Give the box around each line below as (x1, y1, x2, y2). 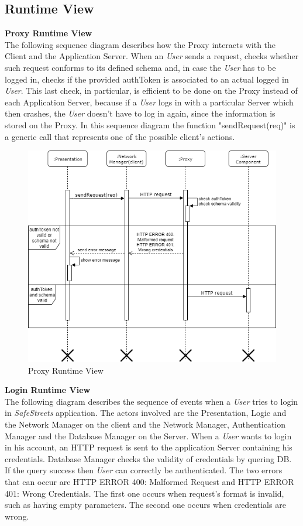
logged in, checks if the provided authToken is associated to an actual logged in (5, 73, 289, 85)
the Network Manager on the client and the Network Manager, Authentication (5, 418, 286, 430)
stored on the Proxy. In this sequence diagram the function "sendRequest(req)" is (5, 118, 295, 131)
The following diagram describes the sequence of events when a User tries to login (5, 395, 298, 407)
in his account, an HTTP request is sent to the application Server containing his (5, 441, 292, 453)
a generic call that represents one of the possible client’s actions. (5, 130, 235, 142)
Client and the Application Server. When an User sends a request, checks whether (5, 50, 299, 62)
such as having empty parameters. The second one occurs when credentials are (5, 498, 286, 511)
